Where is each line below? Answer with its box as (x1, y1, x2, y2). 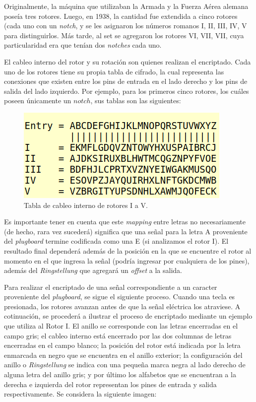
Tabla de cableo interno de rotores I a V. (24, 200, 148, 210)
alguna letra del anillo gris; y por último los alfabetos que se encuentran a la (4, 369, 236, 380)
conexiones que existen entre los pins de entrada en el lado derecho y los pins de (4, 76, 248, 86)
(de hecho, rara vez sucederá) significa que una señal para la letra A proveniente (4, 226, 248, 236)
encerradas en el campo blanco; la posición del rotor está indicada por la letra (4, 340, 241, 350)
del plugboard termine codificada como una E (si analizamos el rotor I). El (4, 236, 229, 246)
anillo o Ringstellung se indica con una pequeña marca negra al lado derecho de (4, 359, 246, 370)
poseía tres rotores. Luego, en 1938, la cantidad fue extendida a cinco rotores (4, 10, 238, 21)
